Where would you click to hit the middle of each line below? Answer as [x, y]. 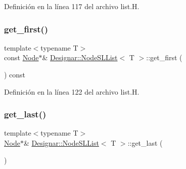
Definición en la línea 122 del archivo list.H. [72, 91]
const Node [21, 57]
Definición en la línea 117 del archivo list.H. [72, 6]
